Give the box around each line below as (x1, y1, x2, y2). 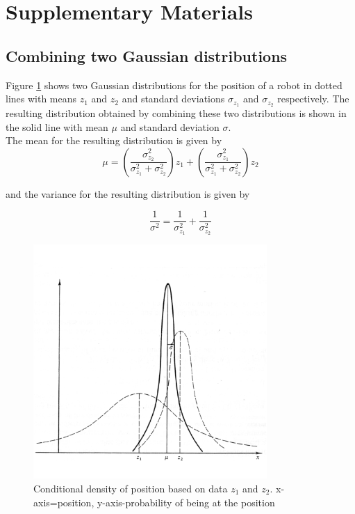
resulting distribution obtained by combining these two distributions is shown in (6, 106, 347, 120)
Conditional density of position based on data (33, 481, 228, 495)
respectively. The (277, 91, 349, 106)
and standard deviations (122, 91, 225, 106)
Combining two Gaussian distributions (6, 45, 288, 66)
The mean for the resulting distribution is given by (6, 133, 222, 148)
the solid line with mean (6, 119, 108, 134)
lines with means (6, 91, 77, 106)
